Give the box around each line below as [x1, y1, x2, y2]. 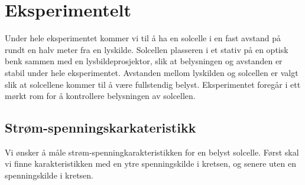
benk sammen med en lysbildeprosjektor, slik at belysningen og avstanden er [5, 55, 283, 67]
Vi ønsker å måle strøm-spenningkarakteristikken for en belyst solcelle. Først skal [5, 146, 299, 158]
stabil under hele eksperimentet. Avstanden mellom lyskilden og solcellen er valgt [5, 66, 298, 78]
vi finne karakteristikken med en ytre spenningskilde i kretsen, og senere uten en [5, 157, 296, 170]
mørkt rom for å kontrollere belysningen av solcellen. [5, 90, 196, 102]
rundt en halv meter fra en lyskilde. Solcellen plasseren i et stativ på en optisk [5, 43, 288, 55]
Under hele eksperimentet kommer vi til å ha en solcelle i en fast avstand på [5, 32, 281, 44]
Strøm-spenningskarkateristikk [5, 118, 196, 137]
